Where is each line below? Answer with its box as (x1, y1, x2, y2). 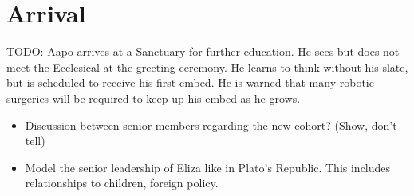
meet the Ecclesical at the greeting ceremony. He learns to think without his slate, (6, 58, 408, 75)
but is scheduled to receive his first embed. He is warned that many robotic (6, 74, 374, 91)
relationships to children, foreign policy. (25, 174, 219, 191)
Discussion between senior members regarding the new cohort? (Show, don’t (25, 116, 397, 133)
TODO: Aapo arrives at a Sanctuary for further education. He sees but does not (6, 43, 400, 60)
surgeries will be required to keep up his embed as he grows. (6, 89, 301, 106)
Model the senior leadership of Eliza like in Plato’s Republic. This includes (25, 159, 391, 175)
